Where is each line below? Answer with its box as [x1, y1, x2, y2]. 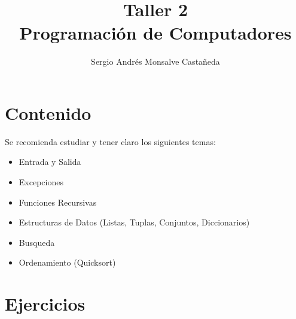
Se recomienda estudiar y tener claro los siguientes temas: [5, 135, 216, 148]
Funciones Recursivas [19, 195, 97, 208]
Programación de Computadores [19, 20, 292, 45]
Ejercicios [5, 291, 86, 316]
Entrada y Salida [19, 155, 81, 168]
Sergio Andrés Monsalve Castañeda [91, 55, 220, 68]
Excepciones [19, 176, 63, 188]
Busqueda [19, 236, 55, 248]
